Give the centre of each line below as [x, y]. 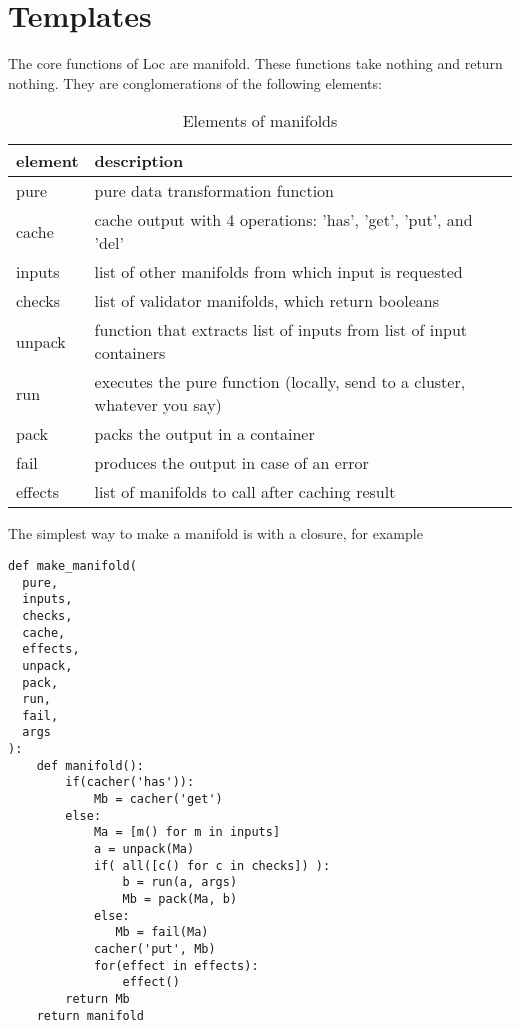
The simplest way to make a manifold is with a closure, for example [215, 533]
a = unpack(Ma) [144, 849]
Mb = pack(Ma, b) [180, 899]
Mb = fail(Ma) [162, 932]
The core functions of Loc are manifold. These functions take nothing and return [255, 63]
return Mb [97, 998]
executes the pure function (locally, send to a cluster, [280, 382]
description [139, 161]
